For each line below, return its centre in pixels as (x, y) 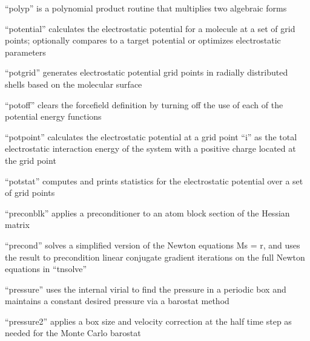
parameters (25, 52)
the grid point (31, 160)
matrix (17, 225)
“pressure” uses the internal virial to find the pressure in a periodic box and (146, 289)
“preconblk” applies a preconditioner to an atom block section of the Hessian (147, 213)
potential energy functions (53, 116)
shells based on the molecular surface (74, 84)
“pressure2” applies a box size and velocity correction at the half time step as (148, 321)
